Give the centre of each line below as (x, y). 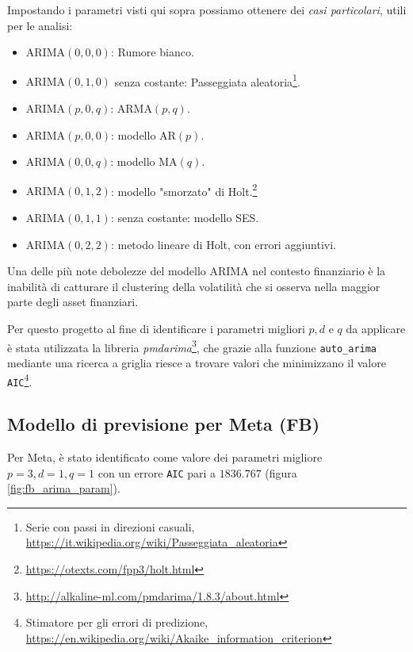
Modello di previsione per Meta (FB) (164, 424)
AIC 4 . (20, 380)
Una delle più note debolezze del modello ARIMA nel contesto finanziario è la (197, 271)
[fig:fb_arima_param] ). (64, 488)
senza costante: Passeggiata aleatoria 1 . (207, 80)
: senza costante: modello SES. (185, 218)
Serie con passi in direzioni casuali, (110, 526)
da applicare (376, 329)
